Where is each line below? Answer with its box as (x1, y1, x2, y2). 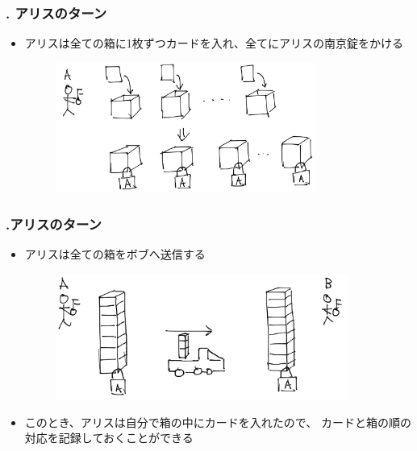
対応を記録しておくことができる (24, 429, 194, 446)
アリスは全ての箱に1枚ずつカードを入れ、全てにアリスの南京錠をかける (24, 35, 403, 52)
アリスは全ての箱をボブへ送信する (24, 245, 206, 262)
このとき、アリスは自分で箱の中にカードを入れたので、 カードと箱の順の (24, 413, 411, 430)
